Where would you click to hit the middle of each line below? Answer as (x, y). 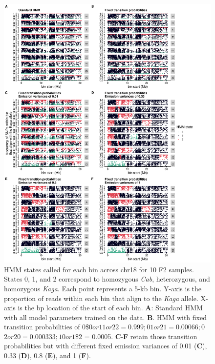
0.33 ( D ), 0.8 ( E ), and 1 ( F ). (47, 355)
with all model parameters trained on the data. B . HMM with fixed (105, 317)
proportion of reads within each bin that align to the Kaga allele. (101, 298)
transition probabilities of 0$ (47, 327)
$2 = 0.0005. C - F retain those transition (136, 336)
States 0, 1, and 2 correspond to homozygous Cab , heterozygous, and (107, 279)
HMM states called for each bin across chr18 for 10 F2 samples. (99, 269)
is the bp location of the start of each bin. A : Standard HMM (110, 308)
